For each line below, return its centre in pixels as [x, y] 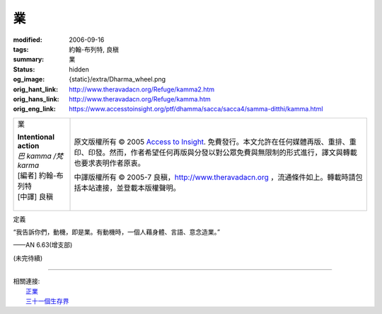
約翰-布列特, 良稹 [94, 49]
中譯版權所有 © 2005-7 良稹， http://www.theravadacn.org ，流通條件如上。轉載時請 [215, 177]
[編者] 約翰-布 [40, 175]
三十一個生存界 [47, 301]
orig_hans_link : [36, 99]
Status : [24, 69]
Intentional [36, 137]
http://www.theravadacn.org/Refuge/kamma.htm [140, 99]
